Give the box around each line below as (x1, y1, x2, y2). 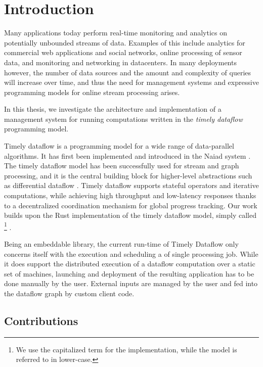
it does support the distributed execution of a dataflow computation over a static (4, 258, 255, 269)
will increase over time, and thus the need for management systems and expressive (4, 77, 259, 87)
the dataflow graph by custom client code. (4, 288, 135, 299)
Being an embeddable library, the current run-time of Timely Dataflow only (4, 239, 239, 249)
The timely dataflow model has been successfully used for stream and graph (4, 160, 239, 171)
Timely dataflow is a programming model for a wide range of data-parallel (4, 141, 234, 151)
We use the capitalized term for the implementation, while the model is (16, 344, 237, 354)
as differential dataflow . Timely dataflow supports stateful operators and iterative (4, 180, 259, 191)
